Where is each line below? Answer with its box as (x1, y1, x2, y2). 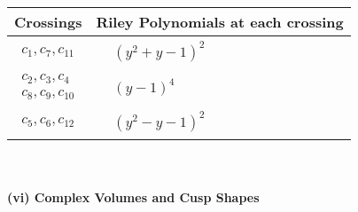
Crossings (14, 12, 82, 32)
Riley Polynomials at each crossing (96, 12, 344, 32)
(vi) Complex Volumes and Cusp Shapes (7, 187, 260, 206)
